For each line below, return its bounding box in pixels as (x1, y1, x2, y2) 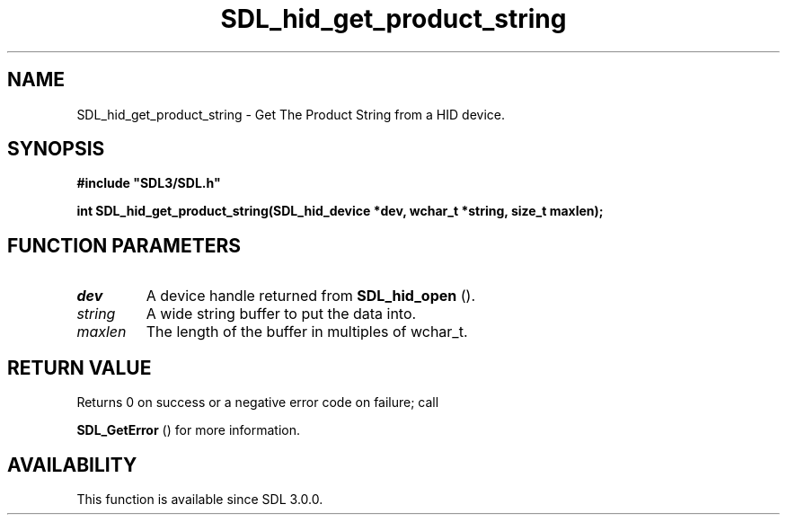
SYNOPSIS (7, 137, 105, 161)
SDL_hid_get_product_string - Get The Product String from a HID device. (76, 106, 505, 122)
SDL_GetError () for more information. (76, 422, 301, 438)
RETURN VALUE (7, 356, 152, 379)
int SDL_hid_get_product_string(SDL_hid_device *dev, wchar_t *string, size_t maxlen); (76, 203, 604, 219)
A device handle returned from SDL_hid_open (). (146, 287, 475, 305)
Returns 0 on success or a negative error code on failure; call (76, 394, 439, 411)
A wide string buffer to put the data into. (146, 305, 417, 323)
